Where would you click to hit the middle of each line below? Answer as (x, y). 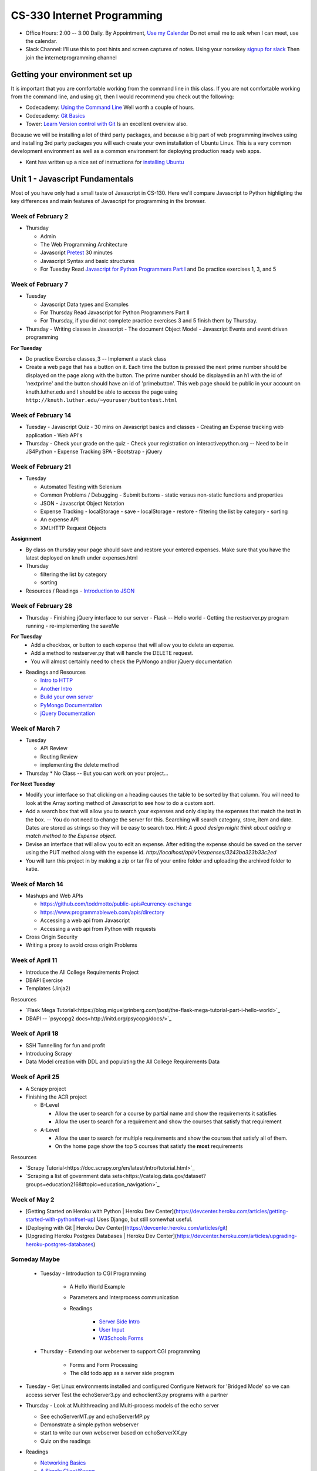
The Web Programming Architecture (84, 244)
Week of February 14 (41, 415)
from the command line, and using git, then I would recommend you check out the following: (122, 96)
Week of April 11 (34, 960)
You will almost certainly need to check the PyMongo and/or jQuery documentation (131, 661)
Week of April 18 (35, 1034)
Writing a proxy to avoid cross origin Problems (81, 945)
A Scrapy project (46, 1089)
